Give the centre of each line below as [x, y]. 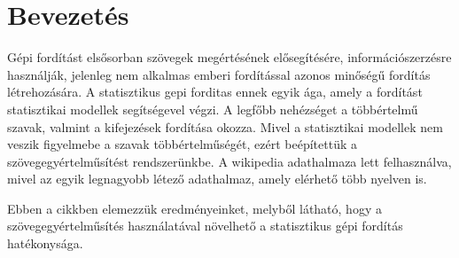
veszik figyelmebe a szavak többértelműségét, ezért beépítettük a [182, 144]
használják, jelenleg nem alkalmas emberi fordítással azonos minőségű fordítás [219, 74]
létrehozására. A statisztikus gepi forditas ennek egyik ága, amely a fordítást [215, 92]
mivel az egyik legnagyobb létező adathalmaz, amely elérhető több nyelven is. [217, 179]
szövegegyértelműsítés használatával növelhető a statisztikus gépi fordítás [205, 226]
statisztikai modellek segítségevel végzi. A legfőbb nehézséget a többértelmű [213, 109]
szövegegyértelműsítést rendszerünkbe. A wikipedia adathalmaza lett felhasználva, [229, 161]
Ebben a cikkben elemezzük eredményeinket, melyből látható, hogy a [194, 208]
